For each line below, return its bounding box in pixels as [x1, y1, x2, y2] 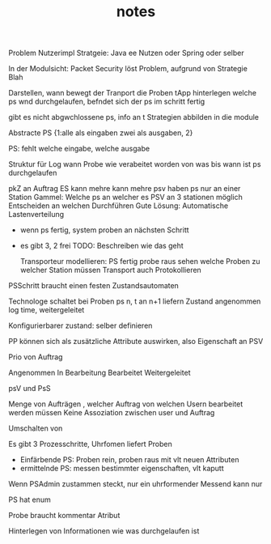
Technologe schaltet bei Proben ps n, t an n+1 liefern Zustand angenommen [8, 296, 261, 306]
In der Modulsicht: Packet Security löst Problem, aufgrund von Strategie [8, 64, 248, 74]
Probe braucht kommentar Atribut [8, 511, 121, 521]
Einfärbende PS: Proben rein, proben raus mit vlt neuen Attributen [19, 455, 239, 465]
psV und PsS [8, 384, 51, 393]
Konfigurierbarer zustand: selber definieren [8, 321, 153, 330]
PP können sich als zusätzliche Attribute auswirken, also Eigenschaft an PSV [8, 337, 264, 346]
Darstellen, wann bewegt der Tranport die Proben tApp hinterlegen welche [8, 88, 257, 98]
